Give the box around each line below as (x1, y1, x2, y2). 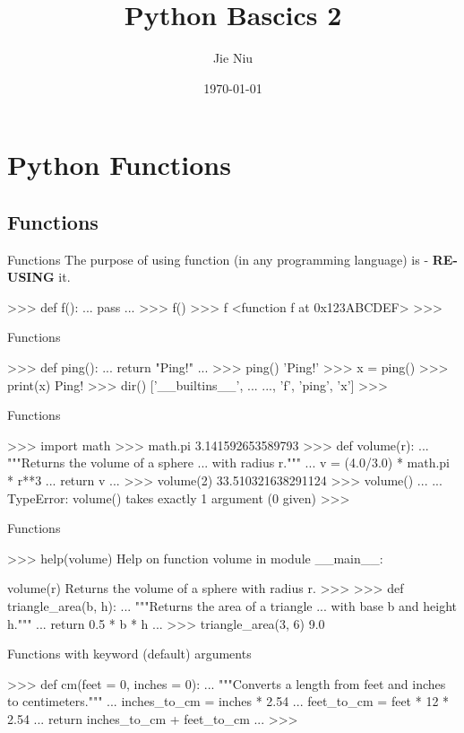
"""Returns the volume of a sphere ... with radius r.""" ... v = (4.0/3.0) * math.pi (7, 453, 451, 472)
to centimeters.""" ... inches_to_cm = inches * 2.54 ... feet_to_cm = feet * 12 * (7, 692, 450, 711)
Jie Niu (212, 48, 253, 67)
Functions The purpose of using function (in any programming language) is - (7, 249, 429, 268)
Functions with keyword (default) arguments (7, 644, 252, 663)
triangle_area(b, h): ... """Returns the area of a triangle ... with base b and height (7, 597, 458, 615)
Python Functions (7, 146, 231, 183)
